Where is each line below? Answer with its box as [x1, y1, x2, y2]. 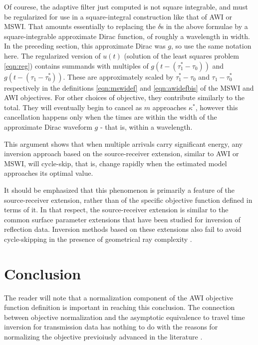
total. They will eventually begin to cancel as [4, 102, 142, 112]
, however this [195, 102, 238, 112]
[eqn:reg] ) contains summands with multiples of [4, 60, 149, 71]
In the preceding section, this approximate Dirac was [4, 41, 166, 51]
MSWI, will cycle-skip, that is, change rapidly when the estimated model [4, 158, 227, 168]
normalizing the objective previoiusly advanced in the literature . [4, 331, 203, 341]
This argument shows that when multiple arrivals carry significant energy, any [4, 138, 243, 149]
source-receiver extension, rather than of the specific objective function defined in [4, 194, 253, 205]
